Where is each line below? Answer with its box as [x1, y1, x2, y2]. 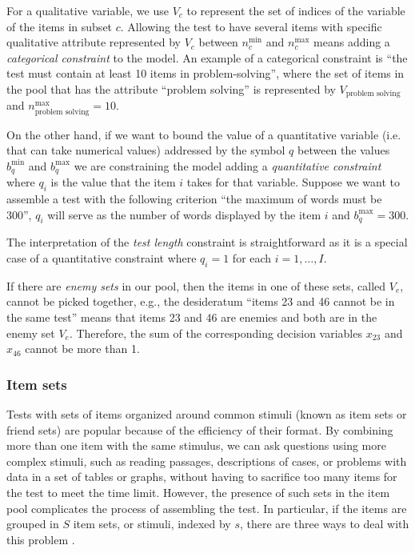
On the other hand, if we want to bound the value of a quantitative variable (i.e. [6, 126, 401, 142]
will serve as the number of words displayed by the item [47, 206, 321, 222]
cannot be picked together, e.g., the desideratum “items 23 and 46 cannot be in [6, 293, 395, 310]
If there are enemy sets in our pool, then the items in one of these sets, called [6, 277, 386, 294]
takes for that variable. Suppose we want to [186, 174, 400, 190]
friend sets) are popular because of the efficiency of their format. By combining [6, 421, 393, 438]
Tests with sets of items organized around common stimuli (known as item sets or [6, 405, 407, 422]
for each [232, 250, 272, 266]
